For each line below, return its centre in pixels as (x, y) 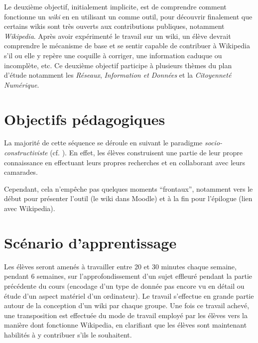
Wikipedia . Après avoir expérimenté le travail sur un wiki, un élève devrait (118, 36)
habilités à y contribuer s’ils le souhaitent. (68, 334)
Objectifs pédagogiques (85, 119)
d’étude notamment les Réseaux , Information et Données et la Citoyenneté (118, 75)
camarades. (21, 172)
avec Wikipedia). (30, 208)
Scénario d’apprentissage (90, 242)
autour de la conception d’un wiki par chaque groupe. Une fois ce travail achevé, (127, 305)
